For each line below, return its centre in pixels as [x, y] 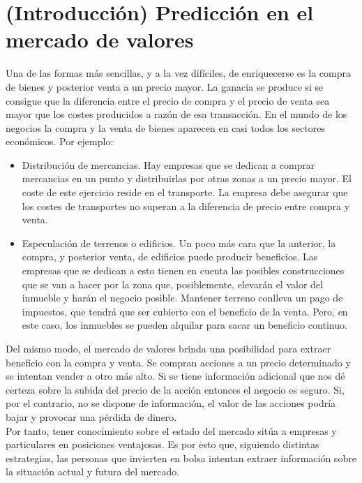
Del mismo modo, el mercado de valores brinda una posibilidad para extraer [168, 348]
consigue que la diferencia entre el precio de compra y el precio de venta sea [168, 100]
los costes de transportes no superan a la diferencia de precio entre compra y [186, 206]
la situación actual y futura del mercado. [93, 471]
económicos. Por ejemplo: [60, 141]
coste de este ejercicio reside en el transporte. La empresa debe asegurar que [185, 192]
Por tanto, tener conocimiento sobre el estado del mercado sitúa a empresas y [171, 430]
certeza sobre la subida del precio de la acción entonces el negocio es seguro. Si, [175, 389]
